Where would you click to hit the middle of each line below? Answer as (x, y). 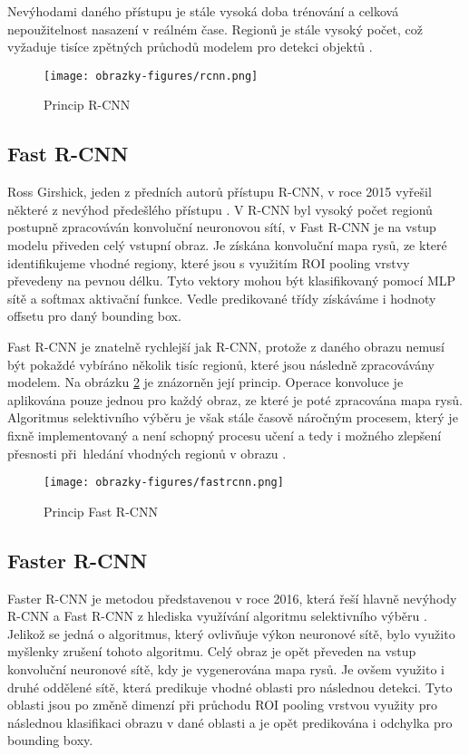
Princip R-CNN (87, 105)
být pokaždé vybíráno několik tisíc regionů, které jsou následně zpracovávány (221, 364)
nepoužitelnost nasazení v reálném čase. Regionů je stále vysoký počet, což (215, 29)
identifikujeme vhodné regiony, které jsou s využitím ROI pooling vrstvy (209, 262)
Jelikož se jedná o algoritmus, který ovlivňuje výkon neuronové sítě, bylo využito (231, 633)
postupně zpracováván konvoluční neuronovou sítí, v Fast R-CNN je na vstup (222, 227)
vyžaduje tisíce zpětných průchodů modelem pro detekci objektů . (190, 47)
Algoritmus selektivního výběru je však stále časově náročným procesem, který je (233, 417)
